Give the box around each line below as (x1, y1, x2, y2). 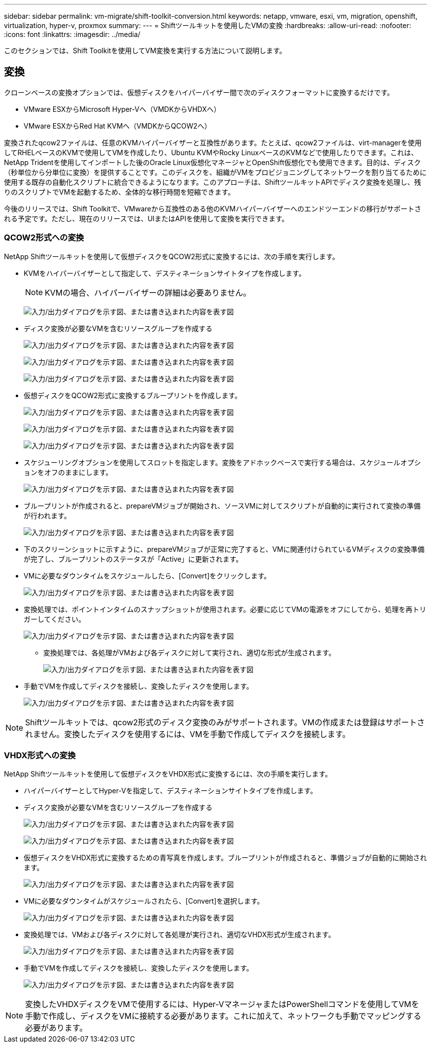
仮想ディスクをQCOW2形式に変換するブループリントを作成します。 (24, 391, 242, 400)
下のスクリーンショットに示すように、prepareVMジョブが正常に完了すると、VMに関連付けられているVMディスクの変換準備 (24, 544, 425, 553)
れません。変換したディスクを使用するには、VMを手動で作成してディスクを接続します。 (25, 729, 350, 739)
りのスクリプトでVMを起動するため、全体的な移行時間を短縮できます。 (4, 187, 235, 196)
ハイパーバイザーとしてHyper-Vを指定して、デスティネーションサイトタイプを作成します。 (24, 786, 317, 795)
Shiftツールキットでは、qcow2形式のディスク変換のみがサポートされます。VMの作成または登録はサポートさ (25, 717, 425, 727)
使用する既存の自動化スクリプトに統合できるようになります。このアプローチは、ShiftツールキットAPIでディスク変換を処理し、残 (4, 177, 421, 186)
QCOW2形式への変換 (4, 233, 84, 243)
